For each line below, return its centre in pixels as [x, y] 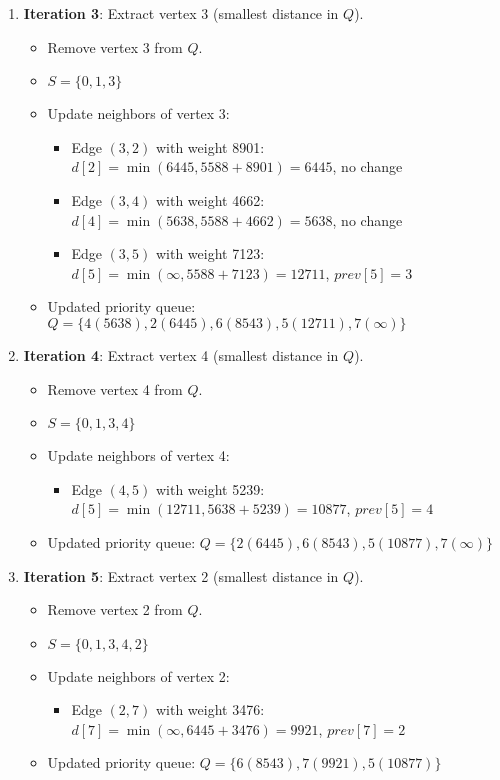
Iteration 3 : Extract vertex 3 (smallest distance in [181, 13]
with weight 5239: [210, 488]
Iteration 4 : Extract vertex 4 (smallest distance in [181, 354]
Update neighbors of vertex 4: [138, 455]
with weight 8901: [210, 146]
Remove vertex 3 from [115, 46]
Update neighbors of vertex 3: [138, 113]
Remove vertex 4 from [115, 388]
